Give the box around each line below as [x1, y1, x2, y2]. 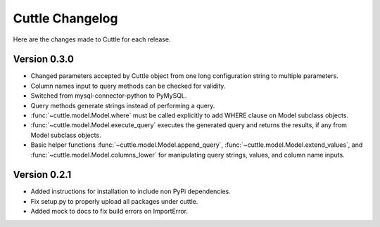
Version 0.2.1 [13, 169, 72, 181]
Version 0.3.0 [13, 53, 74, 65]
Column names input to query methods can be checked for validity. [30, 82, 226, 90]
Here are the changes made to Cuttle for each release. [13, 35, 171, 44]
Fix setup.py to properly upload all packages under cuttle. [30, 197, 198, 205]
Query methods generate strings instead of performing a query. [30, 101, 215, 110]
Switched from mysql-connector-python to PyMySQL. [30, 91, 187, 100]
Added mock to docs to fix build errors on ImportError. [30, 207, 188, 216]
